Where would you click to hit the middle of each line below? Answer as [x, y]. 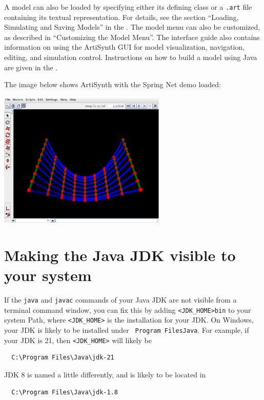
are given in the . [31, 67]
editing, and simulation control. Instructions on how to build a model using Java [131, 57]
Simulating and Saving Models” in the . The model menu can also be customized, [132, 27]
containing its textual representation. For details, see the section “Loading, [121, 17]
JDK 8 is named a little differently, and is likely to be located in [105, 374]
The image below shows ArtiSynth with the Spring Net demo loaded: [113, 84]
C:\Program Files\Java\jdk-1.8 [65, 392]
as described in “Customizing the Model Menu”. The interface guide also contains [132, 37]
